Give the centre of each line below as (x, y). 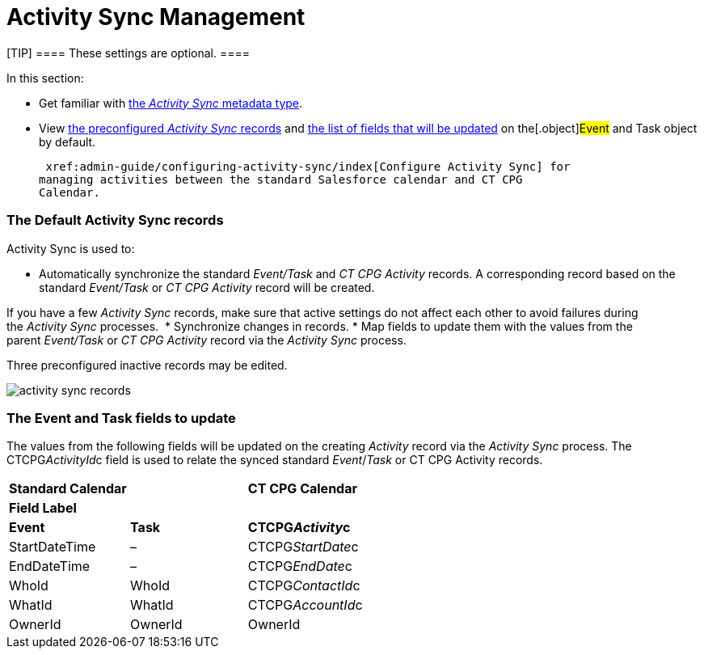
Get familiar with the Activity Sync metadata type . (171, 103)
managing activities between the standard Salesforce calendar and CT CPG (281, 179)
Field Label (43, 508)
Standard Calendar (68, 489)
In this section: (45, 78)
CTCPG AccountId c (305, 605)
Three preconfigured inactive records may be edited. (147, 365)
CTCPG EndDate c (300, 566)
